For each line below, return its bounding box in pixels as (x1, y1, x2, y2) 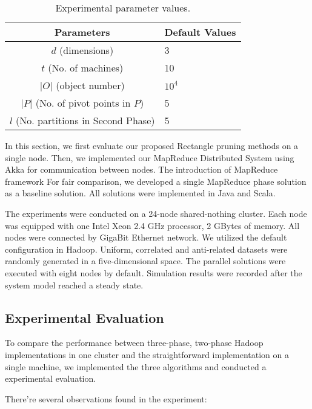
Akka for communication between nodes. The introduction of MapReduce (5, 163, 278, 176)
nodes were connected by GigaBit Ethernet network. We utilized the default (5, 231, 287, 244)
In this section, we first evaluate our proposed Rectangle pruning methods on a (5, 139, 299, 151)
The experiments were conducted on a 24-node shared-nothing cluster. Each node (5, 207, 307, 219)
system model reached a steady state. (5, 278, 144, 291)
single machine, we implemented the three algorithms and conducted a (5, 360, 267, 373)
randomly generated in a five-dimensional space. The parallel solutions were (5, 254, 286, 267)
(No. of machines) (48, 61, 124, 75)
